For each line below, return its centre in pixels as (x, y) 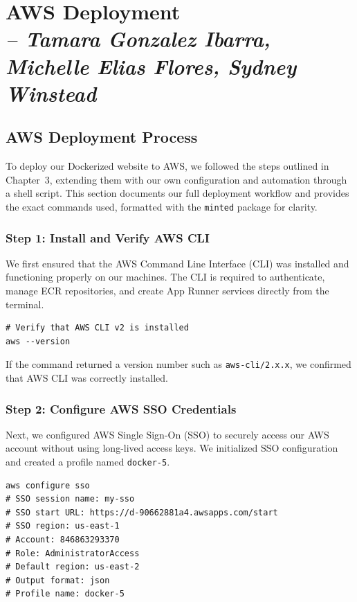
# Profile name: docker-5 (65, 594)
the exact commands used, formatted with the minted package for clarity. (162, 206)
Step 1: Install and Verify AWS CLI (108, 237)
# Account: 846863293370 (63, 540)
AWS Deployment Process (102, 137)
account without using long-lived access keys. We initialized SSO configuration (172, 448)
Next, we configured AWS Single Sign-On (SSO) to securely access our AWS (167, 434)
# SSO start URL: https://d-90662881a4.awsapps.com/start (142, 512)
